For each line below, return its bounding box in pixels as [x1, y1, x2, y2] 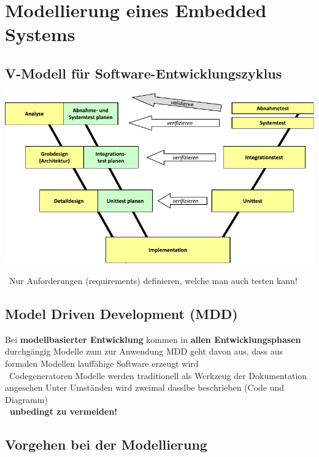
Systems [5, 21, 75, 47]
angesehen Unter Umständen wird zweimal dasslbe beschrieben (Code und [5, 381, 285, 394]
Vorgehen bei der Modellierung [5, 435, 207, 454]
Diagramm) [5, 393, 48, 405]
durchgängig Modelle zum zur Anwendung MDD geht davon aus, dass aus [5, 345, 283, 358]
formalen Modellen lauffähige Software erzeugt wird [5, 357, 199, 370]
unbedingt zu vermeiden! [10, 405, 118, 418]
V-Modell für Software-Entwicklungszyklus [5, 63, 282, 82]
